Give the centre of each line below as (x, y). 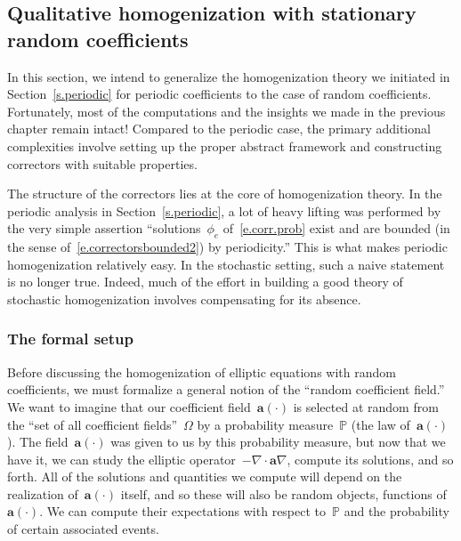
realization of (43, 493)
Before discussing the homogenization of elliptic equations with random (202, 371)
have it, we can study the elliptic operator (121, 459)
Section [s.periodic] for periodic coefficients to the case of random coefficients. (219, 94)
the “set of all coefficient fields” (93, 424)
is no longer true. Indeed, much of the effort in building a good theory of (205, 282)
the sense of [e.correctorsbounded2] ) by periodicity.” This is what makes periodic (227, 247)
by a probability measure (265, 424)
